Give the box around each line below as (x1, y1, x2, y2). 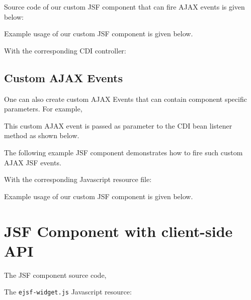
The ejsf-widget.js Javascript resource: (4, 286, 132, 297)
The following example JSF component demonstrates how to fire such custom (4, 147, 243, 157)
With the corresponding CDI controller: (4, 45, 126, 55)
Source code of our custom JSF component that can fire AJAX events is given (4, 2, 245, 12)
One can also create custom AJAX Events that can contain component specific (4, 93, 247, 104)
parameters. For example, (4, 103, 82, 114)
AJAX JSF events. (4, 157, 61, 167)
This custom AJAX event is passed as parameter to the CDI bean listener (4, 120, 232, 131)
